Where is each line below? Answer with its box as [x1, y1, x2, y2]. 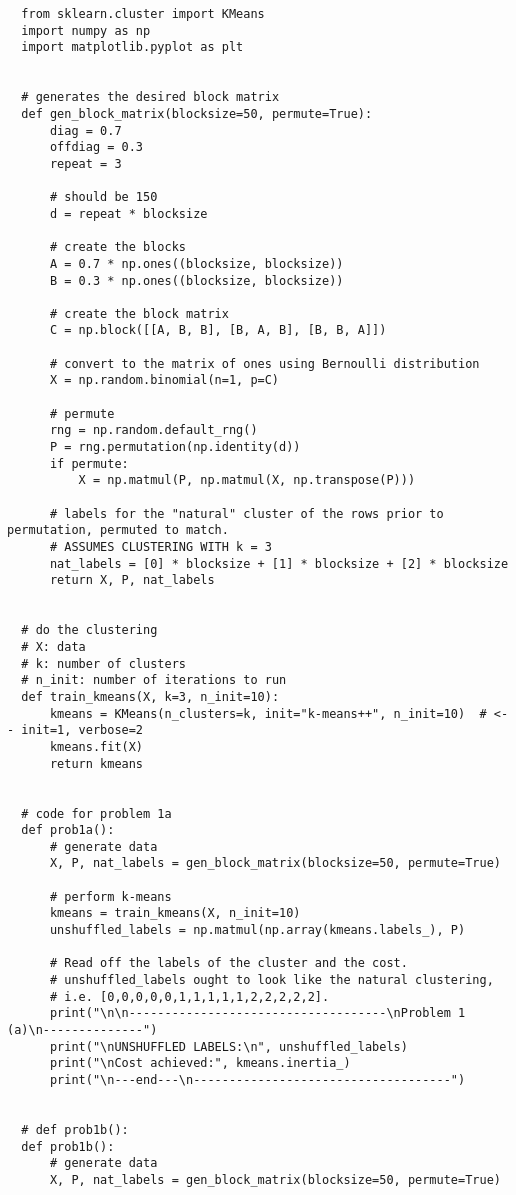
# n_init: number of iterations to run [21, 673, 287, 688]
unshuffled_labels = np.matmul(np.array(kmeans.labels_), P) [49, 923, 466, 938]
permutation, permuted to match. [7, 523, 229, 538]
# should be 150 [49, 190, 158, 205]
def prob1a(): [21, 823, 115, 838]
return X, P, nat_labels [49, 573, 215, 588]
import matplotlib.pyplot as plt [21, 40, 244, 55]
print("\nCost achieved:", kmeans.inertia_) [49, 1056, 351, 1071]
